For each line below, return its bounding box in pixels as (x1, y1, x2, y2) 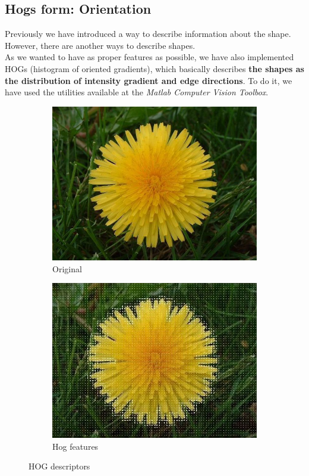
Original (52, 262, 82, 275)
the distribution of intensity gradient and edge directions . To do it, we (5, 74, 292, 86)
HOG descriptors (29, 460, 90, 472)
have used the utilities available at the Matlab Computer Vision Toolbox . (5, 86, 269, 98)
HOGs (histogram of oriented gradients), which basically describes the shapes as (5, 62, 304, 74)
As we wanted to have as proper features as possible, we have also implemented (5, 51, 294, 63)
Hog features (52, 440, 99, 452)
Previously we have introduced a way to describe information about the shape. (5, 27, 291, 40)
